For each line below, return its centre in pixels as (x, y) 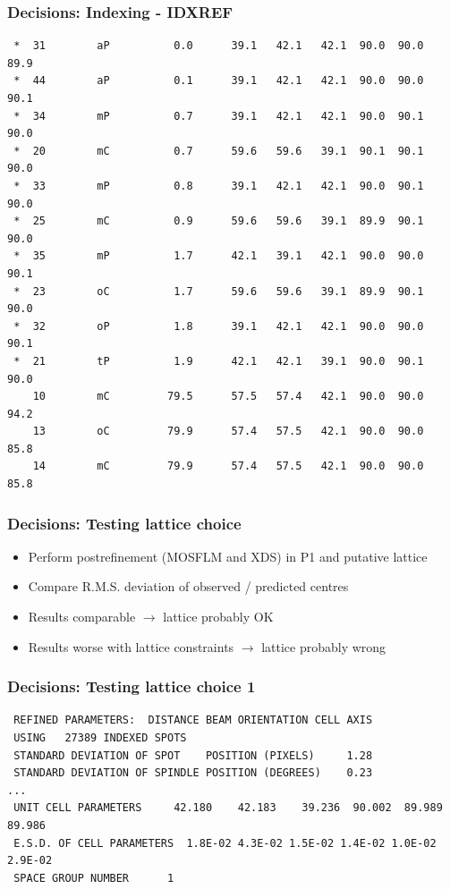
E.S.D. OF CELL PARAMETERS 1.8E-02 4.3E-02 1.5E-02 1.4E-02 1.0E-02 (225, 843)
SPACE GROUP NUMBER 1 (94, 878)
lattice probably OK (218, 617)
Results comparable (82, 617)
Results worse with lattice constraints (131, 646)
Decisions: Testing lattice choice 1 (132, 686)
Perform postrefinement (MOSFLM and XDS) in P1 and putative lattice (228, 556)
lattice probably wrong (324, 646)
